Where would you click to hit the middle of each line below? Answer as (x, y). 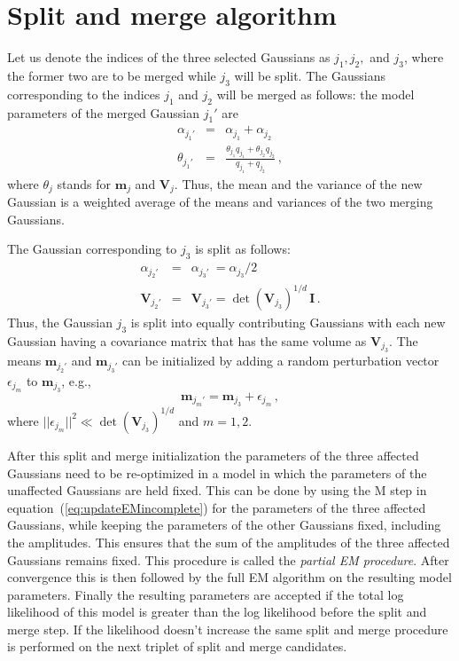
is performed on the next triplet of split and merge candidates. (177, 646)
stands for (84, 183)
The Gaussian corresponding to (92, 249)
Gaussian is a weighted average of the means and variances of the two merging (220, 202)
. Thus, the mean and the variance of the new (298, 183)
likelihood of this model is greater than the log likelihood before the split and (217, 612)
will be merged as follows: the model (315, 94)
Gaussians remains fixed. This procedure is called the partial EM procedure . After (228, 559)
